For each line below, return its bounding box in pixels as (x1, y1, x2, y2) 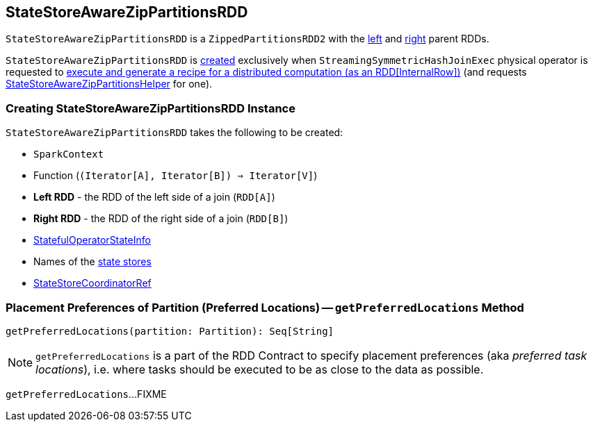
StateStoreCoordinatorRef (33, 277, 152, 290)
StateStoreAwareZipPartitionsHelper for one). (6, 78, 213, 90)
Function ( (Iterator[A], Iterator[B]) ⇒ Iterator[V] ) (33, 169, 318, 182)
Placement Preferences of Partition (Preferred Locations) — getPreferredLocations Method (6, 300, 524, 315)
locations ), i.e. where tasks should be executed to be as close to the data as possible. (35, 362, 484, 376)
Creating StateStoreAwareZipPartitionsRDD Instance (6, 101, 295, 115)
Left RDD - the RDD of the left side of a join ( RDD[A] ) (33, 191, 275, 203)
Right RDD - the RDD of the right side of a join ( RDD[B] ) (33, 212, 289, 225)
